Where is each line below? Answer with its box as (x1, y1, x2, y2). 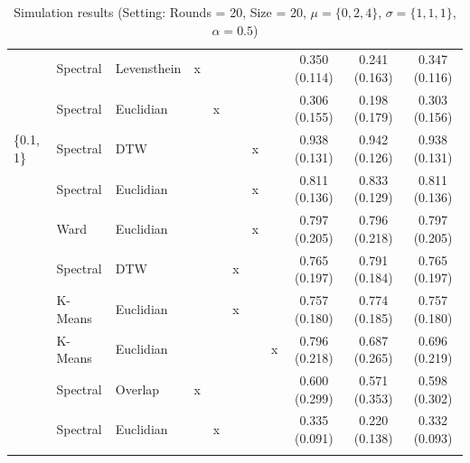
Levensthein (115, 59, 182, 78)
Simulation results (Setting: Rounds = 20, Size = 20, (14, 3, 306, 21)
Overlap (115, 379, 160, 398)
